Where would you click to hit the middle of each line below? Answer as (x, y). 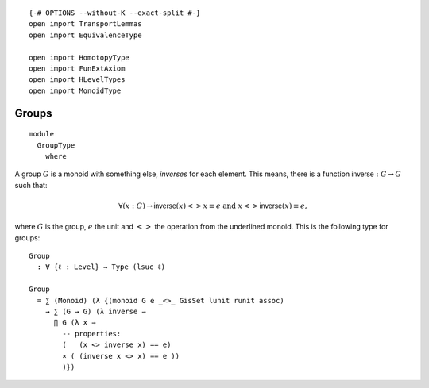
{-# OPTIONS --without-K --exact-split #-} (115, 13)
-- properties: (92, 334)
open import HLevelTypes (77, 80)
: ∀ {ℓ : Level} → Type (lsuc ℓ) (101, 267)
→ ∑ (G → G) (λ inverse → (96, 312)
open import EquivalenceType (85, 35)
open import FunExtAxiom (77, 68)
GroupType (56, 145)
